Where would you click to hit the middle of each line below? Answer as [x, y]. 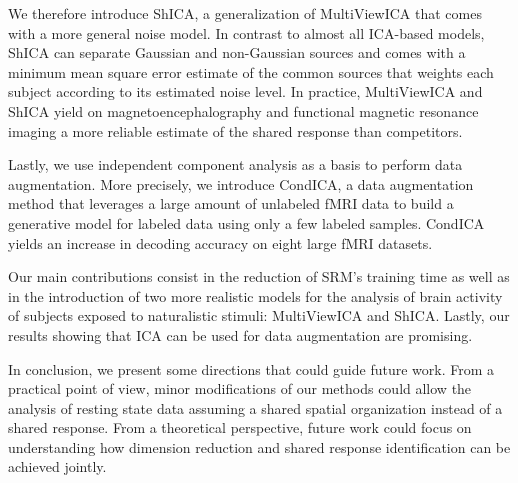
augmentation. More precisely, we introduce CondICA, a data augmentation [241, 183]
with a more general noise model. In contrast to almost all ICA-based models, [246, 32]
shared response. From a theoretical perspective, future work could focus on [240, 427]
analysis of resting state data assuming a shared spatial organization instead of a [255, 407]
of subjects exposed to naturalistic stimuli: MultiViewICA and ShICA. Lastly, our [259, 315]
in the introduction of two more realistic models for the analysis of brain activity [255, 295]
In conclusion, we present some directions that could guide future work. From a [251, 368]
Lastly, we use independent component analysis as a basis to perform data [235, 164]
